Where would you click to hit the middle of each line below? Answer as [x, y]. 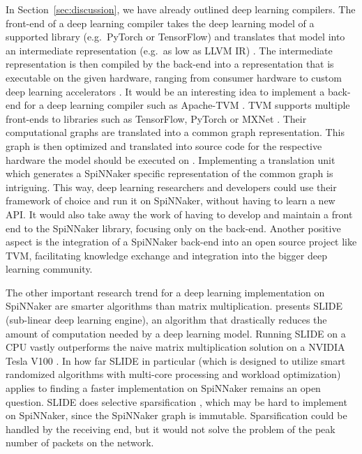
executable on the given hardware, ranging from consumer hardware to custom [174, 77]
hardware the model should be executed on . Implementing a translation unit [171, 159]
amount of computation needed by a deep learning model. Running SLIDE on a [176, 333]
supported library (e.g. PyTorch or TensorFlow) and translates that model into [175, 37]
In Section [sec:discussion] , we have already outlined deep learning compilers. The [181, 9]
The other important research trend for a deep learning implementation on [165, 292]
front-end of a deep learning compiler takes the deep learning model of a [160, 23]
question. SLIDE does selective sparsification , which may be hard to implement [176, 401]
